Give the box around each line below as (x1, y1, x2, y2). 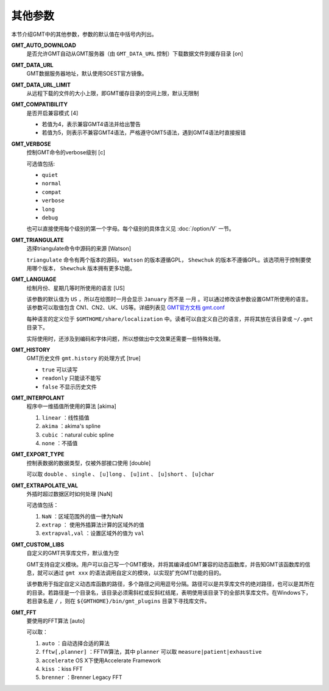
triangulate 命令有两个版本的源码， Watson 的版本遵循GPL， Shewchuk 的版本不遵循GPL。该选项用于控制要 (26, 256, 306, 263)
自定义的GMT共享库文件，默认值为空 (26, 550, 119, 557)
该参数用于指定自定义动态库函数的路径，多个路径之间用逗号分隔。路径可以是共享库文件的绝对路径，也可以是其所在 (26, 580, 315, 588)
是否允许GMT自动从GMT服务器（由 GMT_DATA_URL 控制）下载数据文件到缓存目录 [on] (26, 50, 244, 57)
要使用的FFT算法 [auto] (26, 617, 85, 625)
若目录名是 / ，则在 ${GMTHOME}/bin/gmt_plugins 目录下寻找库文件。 (26, 598, 210, 605)
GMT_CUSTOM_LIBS (11, 540, 65, 548)
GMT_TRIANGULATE (11, 236, 64, 243)
